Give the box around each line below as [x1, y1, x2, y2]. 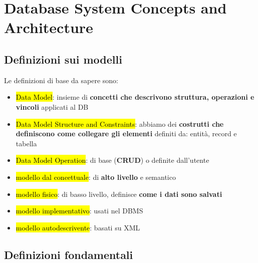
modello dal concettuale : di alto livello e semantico [16, 171, 176, 182]
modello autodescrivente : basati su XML [16, 222, 140, 232]
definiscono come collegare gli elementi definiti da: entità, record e [16, 128, 237, 139]
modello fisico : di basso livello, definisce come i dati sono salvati [16, 188, 222, 199]
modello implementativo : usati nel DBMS [16, 205, 143, 216]
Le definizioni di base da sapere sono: [4, 75, 118, 85]
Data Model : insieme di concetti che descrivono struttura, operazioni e [16, 92, 254, 102]
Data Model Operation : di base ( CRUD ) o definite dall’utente [16, 155, 209, 165]
